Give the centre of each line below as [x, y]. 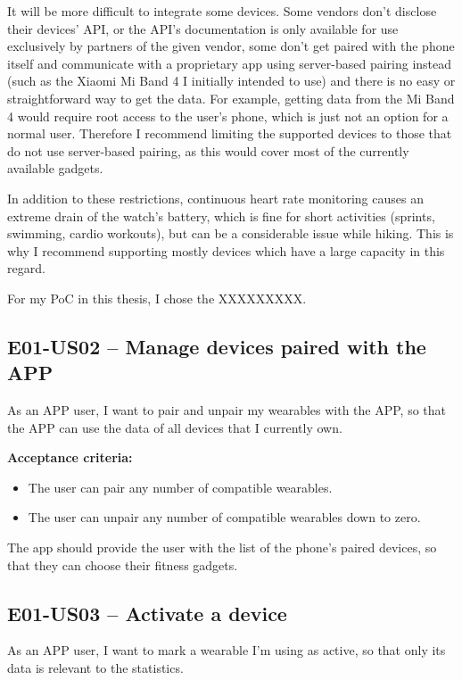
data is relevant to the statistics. [95, 668]
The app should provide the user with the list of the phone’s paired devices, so [222, 547]
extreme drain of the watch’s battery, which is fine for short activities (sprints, [221, 216]
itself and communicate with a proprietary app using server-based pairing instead [230, 63]
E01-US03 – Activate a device [147, 613]
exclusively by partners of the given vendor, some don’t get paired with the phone [231, 46]
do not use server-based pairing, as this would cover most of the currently [208, 150]
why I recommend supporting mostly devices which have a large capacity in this [226, 250]
